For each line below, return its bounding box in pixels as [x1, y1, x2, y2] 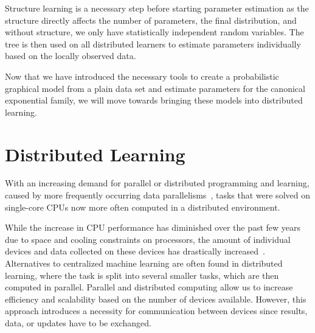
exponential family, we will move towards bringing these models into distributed [5, 94, 303, 107]
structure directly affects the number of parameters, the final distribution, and [5, 13, 297, 26]
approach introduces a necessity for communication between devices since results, [5, 304, 308, 317]
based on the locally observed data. [5, 49, 136, 62]
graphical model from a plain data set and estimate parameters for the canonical [5, 82, 305, 94]
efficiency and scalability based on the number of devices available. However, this [5, 292, 306, 305]
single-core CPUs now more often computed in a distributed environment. [5, 200, 280, 213]
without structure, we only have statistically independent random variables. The [5, 26, 304, 38]
